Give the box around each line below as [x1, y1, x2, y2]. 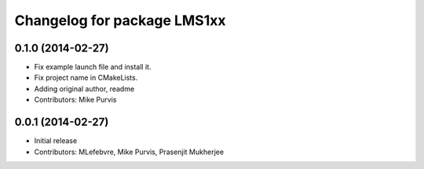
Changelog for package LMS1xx [14, 12, 226, 29]
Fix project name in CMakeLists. [34, 73, 138, 82]
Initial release [34, 136, 78, 146]
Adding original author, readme [34, 84, 135, 93]
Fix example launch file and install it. [34, 63, 152, 72]
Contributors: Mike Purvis [34, 95, 117, 105]
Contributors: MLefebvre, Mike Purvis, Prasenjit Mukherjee [34, 147, 224, 156]
